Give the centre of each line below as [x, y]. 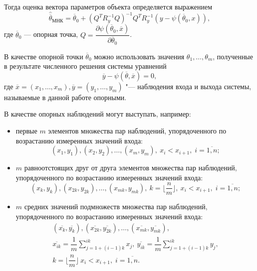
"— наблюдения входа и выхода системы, [188, 86]
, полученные [233, 56]
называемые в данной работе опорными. [65, 97]
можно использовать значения [139, 56]
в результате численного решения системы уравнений [85, 66]
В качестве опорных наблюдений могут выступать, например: [98, 114]
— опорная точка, [51, 34]
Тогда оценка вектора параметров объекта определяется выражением [108, 6]
